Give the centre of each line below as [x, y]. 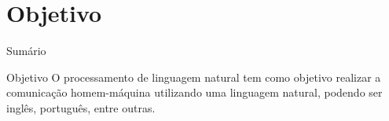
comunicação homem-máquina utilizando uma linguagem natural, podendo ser [194, 92]
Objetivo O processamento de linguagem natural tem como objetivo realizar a [194, 77]
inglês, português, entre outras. [81, 107]
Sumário [26, 51]
